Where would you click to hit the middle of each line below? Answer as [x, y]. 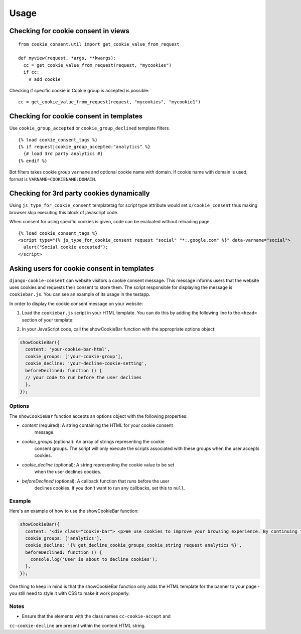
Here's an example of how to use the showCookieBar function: [74, 511]
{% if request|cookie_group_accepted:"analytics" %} [84, 146]
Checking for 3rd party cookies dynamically [80, 193]
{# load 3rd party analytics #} [63, 154]
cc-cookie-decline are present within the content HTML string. [78, 625]
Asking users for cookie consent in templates [82, 268]
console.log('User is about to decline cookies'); [94, 560]
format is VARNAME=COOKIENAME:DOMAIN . [53, 179]
